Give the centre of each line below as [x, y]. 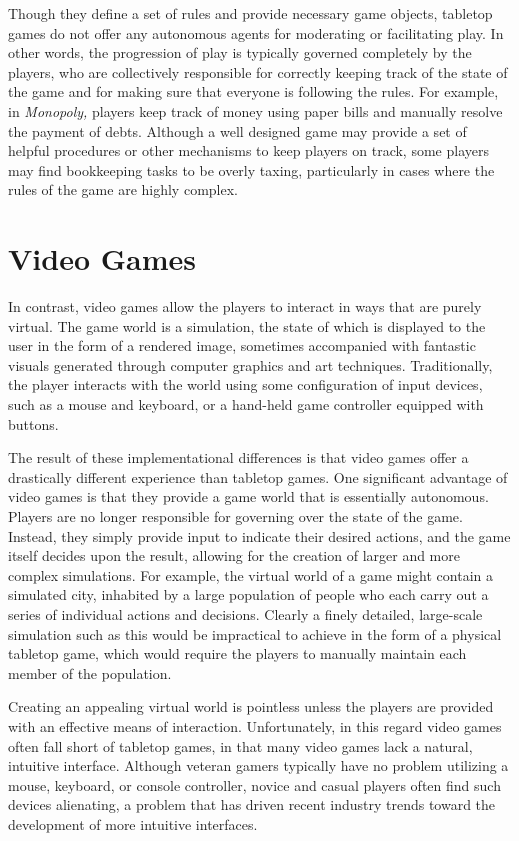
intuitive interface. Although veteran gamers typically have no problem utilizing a [258, 765]
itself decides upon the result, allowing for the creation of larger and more [234, 555]
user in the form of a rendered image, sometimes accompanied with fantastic [242, 345]
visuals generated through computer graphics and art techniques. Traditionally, [250, 364]
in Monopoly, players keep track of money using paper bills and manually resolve [255, 110]
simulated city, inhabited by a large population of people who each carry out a [248, 594]
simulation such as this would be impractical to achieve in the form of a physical [255, 633]
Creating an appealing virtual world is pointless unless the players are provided [251, 706]
